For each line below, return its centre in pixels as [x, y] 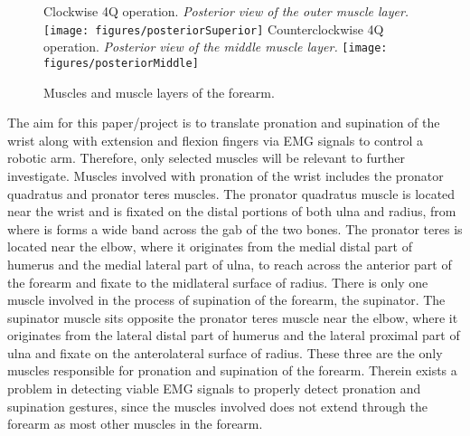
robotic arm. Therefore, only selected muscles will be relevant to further [206, 158]
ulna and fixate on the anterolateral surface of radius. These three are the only [225, 352]
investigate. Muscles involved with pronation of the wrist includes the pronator [226, 175]
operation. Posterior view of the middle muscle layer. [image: [216, 47]
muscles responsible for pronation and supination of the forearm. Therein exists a [232, 370]
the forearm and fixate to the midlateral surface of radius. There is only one [218, 282]
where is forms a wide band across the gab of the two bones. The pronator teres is [235, 228]
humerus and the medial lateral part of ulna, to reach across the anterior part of [230, 264]
